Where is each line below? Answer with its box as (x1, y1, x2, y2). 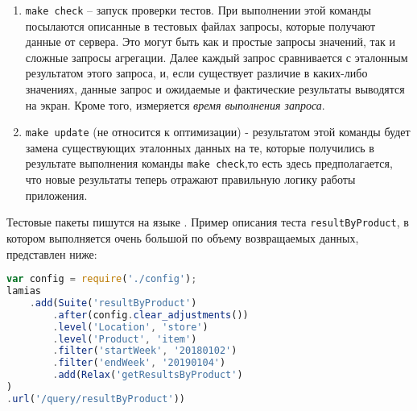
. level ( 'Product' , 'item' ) (52, 333, 197, 345)
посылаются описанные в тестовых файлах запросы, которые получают (25, 17, 376, 34)
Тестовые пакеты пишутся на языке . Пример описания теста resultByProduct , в (6, 214, 409, 230)
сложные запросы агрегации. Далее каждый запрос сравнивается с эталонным (25, 48, 408, 65)
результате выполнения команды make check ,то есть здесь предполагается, (25, 155, 393, 172)
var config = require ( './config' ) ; (6, 273, 197, 285)
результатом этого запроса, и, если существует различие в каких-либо (25, 64, 368, 81)
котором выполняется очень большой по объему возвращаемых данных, (6, 229, 359, 246)
